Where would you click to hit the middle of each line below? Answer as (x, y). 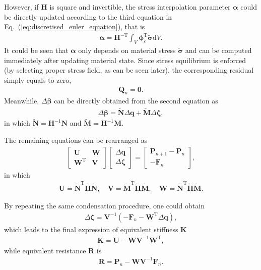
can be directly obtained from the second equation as (136, 101)
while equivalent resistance (45, 250)
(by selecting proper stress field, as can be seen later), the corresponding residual (129, 70)
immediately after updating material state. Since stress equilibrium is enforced (125, 60)
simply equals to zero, (38, 79)
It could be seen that (36, 50)
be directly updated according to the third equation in (88, 16)
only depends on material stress (127, 50)
